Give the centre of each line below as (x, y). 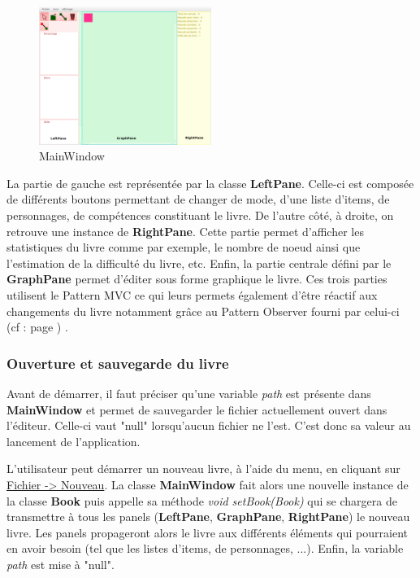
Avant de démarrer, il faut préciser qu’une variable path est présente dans (189, 393)
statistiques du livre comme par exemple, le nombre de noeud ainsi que (184, 247)
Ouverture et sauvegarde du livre (118, 363)
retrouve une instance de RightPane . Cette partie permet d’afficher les (185, 231)
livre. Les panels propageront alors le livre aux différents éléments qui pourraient (208, 532)
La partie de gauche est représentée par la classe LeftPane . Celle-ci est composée (210, 183)
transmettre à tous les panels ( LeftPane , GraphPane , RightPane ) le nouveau (208, 517)
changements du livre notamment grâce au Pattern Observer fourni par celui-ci (203, 311)
